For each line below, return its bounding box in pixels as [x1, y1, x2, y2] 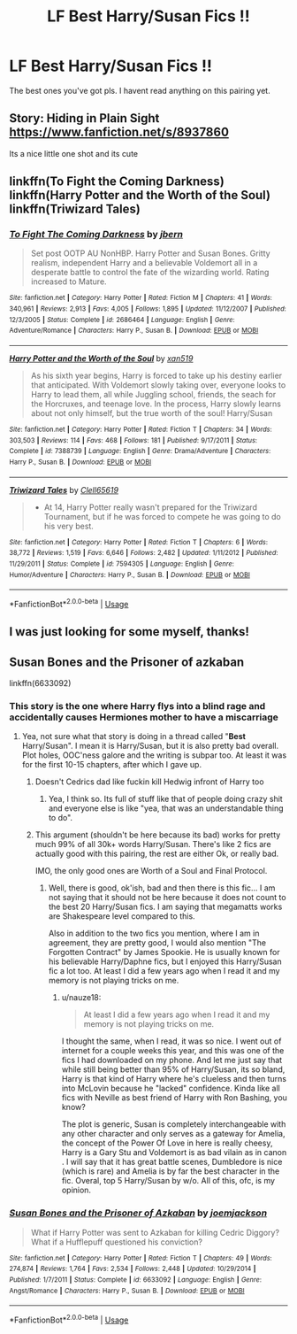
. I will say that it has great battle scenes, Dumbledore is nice [61, 1157, 283, 1168]
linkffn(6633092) [9, 678, 72, 689]
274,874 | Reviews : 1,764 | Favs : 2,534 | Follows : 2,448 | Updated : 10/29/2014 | [9, 1264, 256, 1274]
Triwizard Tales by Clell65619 [9, 484, 119, 495]
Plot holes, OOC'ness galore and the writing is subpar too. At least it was [21, 750, 287, 760]
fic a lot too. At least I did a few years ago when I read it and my [48, 966, 280, 976]
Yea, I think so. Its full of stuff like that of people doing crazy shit [48, 794, 283, 805]
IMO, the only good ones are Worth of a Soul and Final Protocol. [34, 866, 268, 876]
